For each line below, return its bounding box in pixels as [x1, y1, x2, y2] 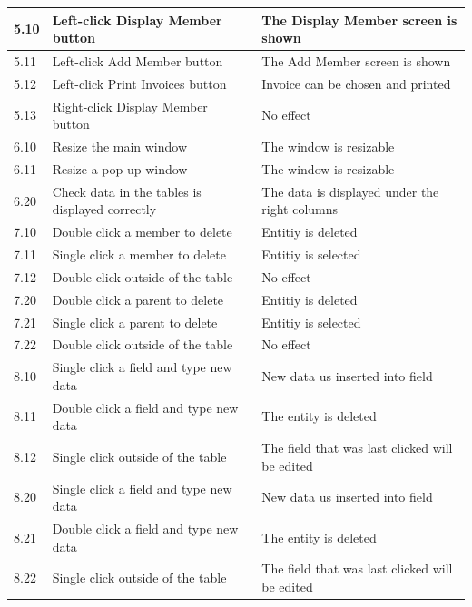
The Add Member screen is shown [261, 51, 451, 70]
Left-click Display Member [52, 10, 222, 29]
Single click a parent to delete [52, 312, 218, 331]
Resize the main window [52, 137, 188, 156]
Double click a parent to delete [52, 289, 224, 308]
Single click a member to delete [52, 245, 226, 264]
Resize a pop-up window [52, 159, 188, 178]
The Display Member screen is [261, 10, 457, 29]
